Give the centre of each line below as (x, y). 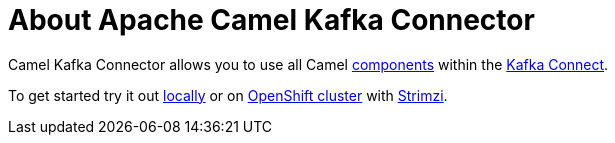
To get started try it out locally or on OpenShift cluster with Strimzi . (228, 95)
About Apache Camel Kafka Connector (271, 20)
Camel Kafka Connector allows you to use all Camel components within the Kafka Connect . (308, 64)
